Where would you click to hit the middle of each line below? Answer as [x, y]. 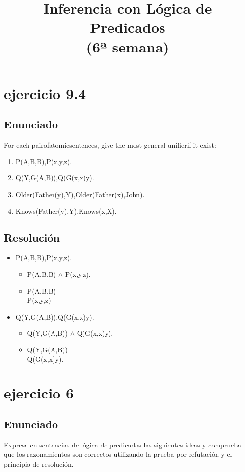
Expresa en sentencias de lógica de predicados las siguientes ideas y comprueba [123, 444]
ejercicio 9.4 [45, 93]
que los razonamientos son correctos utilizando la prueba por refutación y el [118, 454]
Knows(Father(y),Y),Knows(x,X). [66, 211]
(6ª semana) [128, 46]
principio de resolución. [39, 463]
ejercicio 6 [39, 393]
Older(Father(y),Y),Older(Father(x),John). [80, 194]
